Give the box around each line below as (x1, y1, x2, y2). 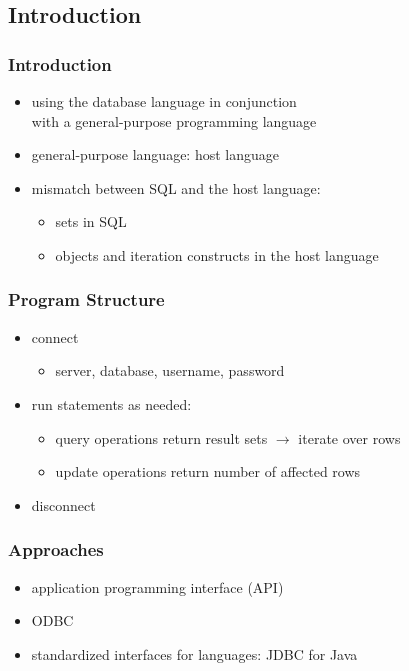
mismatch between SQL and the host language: (31, 177, 321, 198)
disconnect (31, 494, 96, 515)
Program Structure (8, 287, 165, 312)
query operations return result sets (55, 427, 268, 448)
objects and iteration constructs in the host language (55, 244, 379, 265)
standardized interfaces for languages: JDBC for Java (31, 643, 358, 664)
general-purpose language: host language (31, 144, 280, 165)
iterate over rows (298, 427, 401, 448)
